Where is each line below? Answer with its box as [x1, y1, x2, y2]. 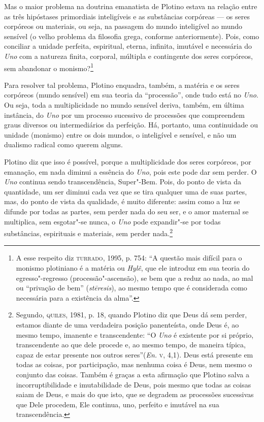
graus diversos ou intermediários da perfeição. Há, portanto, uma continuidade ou [4, 119, 258, 130]
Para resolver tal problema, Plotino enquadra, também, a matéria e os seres [4, 79, 240, 90]
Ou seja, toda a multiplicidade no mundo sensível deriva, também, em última [4, 100, 244, 110]
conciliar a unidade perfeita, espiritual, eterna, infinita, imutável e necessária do [4, 41, 252, 51]
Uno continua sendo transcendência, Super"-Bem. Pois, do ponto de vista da [4, 176, 242, 187]
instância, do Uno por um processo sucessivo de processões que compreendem [4, 109, 245, 120]
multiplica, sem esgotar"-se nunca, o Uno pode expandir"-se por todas [4, 216, 221, 226]
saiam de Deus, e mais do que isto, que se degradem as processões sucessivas [16, 389, 254, 400]
